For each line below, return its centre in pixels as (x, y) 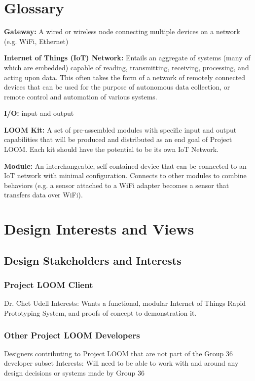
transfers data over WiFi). (43, 195)
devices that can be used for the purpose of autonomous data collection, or (117, 87)
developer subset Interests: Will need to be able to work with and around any (121, 363)
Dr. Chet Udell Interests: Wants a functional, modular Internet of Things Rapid (125, 303)
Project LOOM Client (49, 285)
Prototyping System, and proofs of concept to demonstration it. (100, 313)
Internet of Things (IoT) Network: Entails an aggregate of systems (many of (127, 58)
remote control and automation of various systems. (81, 96)
